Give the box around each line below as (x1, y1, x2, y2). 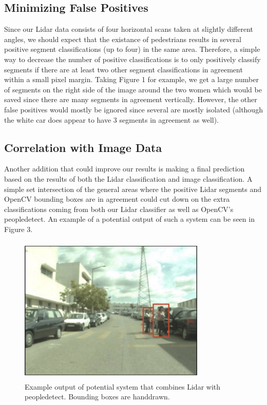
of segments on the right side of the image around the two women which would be (4, 84, 262, 94)
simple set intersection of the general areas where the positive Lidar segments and (4, 183, 261, 194)
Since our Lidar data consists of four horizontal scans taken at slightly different (4, 24, 254, 34)
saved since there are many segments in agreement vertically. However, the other (4, 94, 257, 105)
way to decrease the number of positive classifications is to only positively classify (4, 53, 261, 64)
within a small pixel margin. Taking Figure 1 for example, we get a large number (4, 74, 259, 85)
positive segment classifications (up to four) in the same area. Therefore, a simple (4, 44, 260, 54)
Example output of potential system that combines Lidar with (25, 381, 221, 392)
